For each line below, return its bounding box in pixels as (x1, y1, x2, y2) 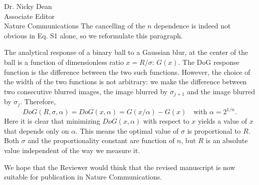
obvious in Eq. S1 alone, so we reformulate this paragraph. (4, 30, 183, 40)
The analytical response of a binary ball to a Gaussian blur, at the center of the (4, 47, 249, 57)
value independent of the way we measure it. (4, 145, 140, 155)
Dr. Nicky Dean (4, 1, 52, 11)
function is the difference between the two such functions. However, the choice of (4, 66, 251, 77)
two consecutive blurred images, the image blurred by (4, 86, 168, 96)
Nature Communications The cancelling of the (4, 20, 145, 31)
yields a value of (198, 116, 248, 126)
